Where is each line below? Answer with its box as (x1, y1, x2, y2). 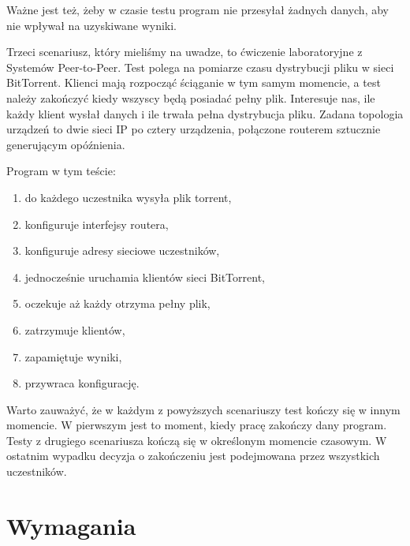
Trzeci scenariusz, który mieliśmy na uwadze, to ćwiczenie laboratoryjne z (6, 43, 363, 60)
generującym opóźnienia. (6, 136, 125, 152)
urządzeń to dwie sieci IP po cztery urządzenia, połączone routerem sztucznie (6, 121, 381, 137)
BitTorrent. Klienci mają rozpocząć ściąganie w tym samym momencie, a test (6, 74, 381, 91)
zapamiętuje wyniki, (24, 348, 122, 365)
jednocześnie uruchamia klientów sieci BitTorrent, (24, 268, 265, 285)
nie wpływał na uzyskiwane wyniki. (6, 17, 177, 33)
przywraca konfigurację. (24, 375, 140, 391)
